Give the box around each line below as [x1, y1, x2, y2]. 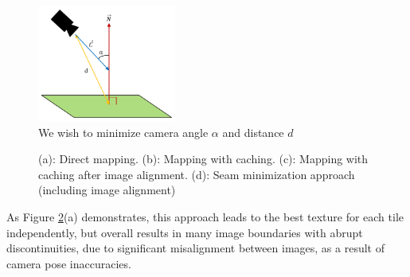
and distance [222, 123, 284, 140]
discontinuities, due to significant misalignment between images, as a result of [6, 240, 385, 256]
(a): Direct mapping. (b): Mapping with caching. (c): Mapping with [38, 150, 369, 167]
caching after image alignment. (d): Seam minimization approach [38, 166, 355, 182]
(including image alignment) [38, 181, 176, 198]
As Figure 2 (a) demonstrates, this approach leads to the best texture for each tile [6, 208, 404, 224]
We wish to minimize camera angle [38, 123, 209, 140]
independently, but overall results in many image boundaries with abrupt [6, 224, 363, 240]
